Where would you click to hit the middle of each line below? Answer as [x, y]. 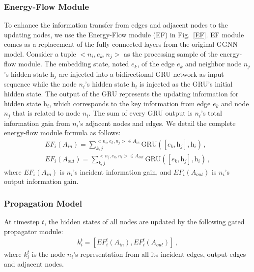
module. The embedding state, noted [74, 64]
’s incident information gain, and [122, 171]
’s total [212, 113]
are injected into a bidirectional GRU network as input [141, 74]
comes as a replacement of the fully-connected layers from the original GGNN [121, 44]
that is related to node [46, 113]
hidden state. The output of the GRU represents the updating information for [121, 93]
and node [235, 103]
